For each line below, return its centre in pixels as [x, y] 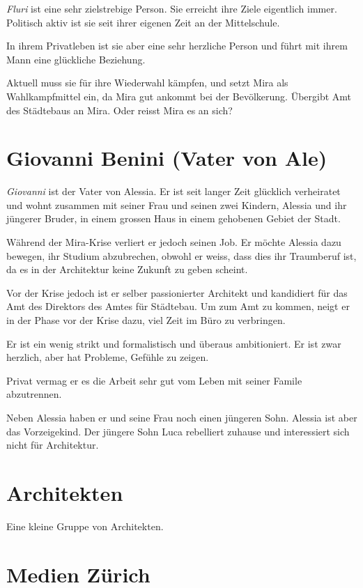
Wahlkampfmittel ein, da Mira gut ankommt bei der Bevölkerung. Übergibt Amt [179, 96]
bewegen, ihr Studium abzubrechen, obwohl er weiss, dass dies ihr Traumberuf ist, [181, 255]
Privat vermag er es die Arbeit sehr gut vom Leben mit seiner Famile [154, 380]
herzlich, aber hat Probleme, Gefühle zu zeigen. [108, 357]
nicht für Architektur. [53, 445]
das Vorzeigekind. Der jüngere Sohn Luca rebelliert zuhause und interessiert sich [178, 431]
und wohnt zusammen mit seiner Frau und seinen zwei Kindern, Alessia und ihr [177, 204]
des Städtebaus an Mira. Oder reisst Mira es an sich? [119, 110]
